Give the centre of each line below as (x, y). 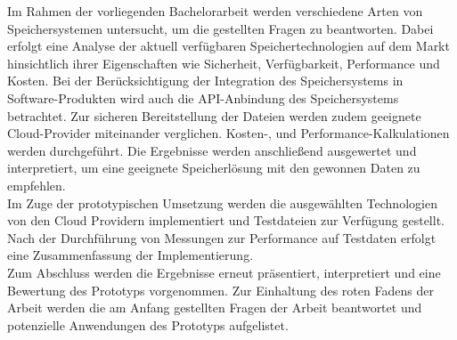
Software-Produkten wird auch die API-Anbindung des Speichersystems (203, 97)
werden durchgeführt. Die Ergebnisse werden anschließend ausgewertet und (212, 150)
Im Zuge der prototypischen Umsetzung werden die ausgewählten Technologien (222, 202)
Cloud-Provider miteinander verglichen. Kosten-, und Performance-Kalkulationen (228, 133)
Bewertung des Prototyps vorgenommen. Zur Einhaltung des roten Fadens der (220, 290)
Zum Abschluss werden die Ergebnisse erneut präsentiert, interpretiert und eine (224, 272)
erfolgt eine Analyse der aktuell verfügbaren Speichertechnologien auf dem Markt (228, 46)
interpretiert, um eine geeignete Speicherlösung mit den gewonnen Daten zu (214, 168)
